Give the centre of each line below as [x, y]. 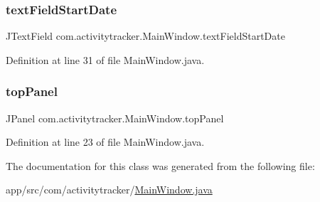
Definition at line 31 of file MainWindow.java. [105, 59]
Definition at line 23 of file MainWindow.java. [105, 142]
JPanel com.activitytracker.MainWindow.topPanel [115, 118]
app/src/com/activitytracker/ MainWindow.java [109, 190]
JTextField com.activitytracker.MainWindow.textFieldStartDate [145, 36]
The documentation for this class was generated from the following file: [160, 165]
